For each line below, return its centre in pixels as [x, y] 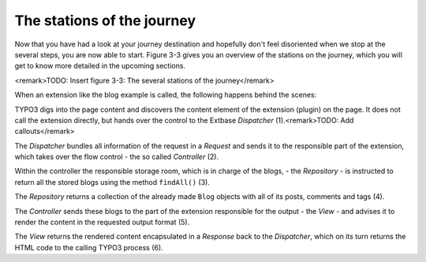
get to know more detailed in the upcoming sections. [100, 66]
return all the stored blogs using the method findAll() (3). [112, 182]
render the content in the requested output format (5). [102, 222]
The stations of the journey [105, 20]
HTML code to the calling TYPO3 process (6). [89, 247]
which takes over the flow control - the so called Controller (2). [117, 157]
